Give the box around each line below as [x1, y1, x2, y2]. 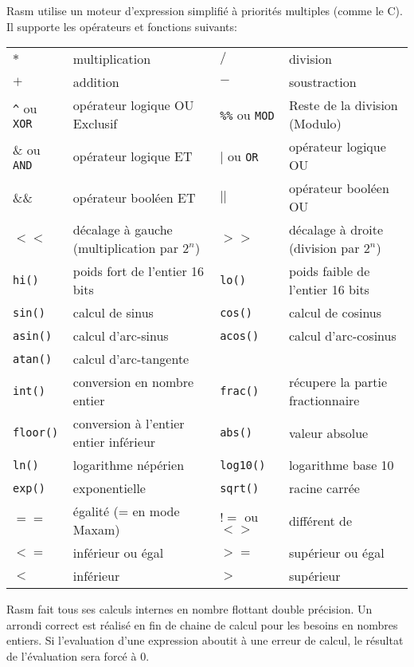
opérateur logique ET [72, 146, 193, 165]
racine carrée [288, 479, 360, 498]
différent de [288, 511, 353, 530]
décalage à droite [288, 220, 384, 239]
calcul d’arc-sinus [72, 326, 169, 345]
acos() [220, 329, 260, 342]
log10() [220, 458, 266, 472]
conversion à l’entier [72, 414, 185, 433]
